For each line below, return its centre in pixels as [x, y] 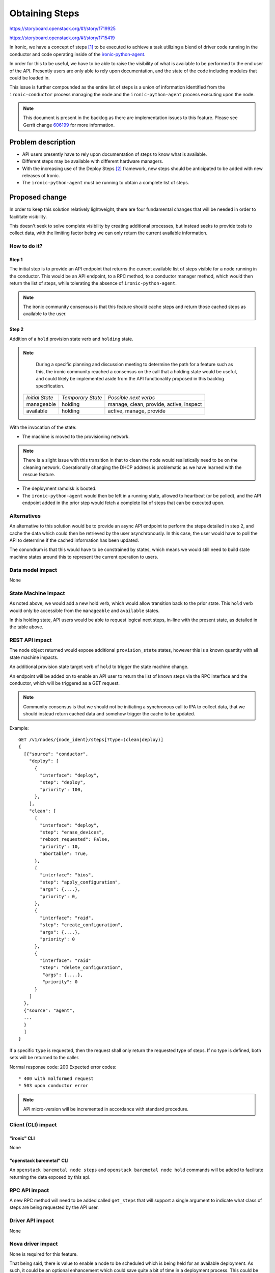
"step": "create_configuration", [81, 925]
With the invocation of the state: [43, 427]
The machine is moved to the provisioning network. [76, 437]
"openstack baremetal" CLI [39, 1160]
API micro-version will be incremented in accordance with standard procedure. [106, 1109]
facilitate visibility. [28, 216]
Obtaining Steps [44, 13]
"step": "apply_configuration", [80, 882]
